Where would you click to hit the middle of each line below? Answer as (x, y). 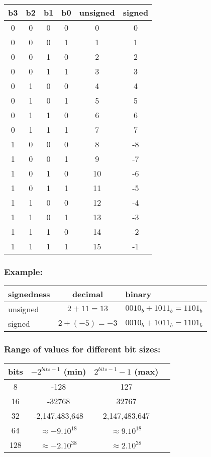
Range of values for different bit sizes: (82, 349)
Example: (23, 271)
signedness (29, 294)
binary (138, 294)
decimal (88, 294)
